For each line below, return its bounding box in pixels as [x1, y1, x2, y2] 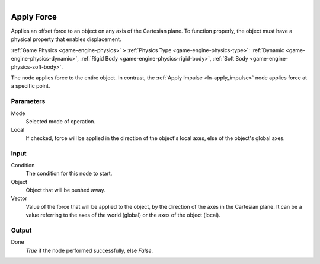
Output [11, 226, 32, 234]
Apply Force [11, 12, 57, 22]
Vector [11, 195, 28, 202]
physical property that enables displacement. [11, 36, 121, 43]
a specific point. [11, 82, 50, 90]
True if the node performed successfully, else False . [25, 247, 153, 254]
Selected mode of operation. [25, 117, 96, 125]
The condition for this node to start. [25, 170, 113, 177]
